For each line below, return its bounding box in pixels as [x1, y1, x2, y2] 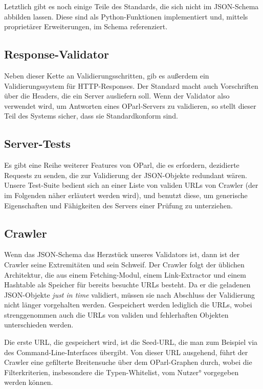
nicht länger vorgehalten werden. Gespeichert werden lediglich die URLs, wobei [4, 299, 252, 310]
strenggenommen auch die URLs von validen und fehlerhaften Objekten [4, 309, 229, 320]
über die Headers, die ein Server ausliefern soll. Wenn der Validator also [4, 90, 230, 101]
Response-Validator [4, 46, 109, 62]
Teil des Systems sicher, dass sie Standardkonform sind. [4, 110, 178, 121]
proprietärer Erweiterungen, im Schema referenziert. [4, 21, 168, 32]
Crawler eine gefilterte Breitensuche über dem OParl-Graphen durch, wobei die [4, 357, 252, 367]
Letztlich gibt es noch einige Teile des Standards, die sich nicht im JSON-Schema [4, 1, 259, 11]
